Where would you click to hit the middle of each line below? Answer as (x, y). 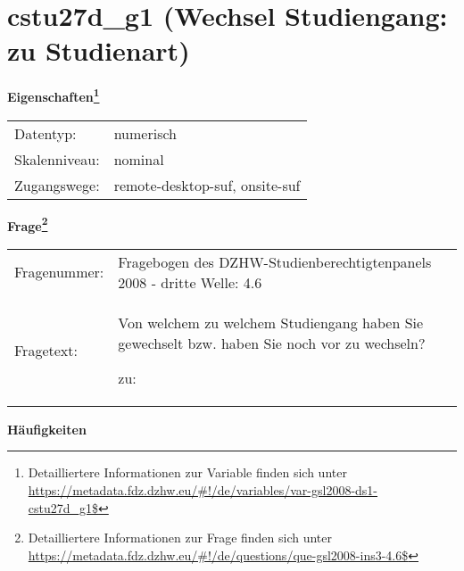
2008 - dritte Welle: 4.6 (190, 282)
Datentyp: (46, 133)
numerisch (145, 133)
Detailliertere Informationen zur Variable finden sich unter (187, 472)
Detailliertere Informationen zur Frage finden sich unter (180, 538)
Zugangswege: (57, 185)
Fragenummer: (59, 272)
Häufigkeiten (47, 429)
